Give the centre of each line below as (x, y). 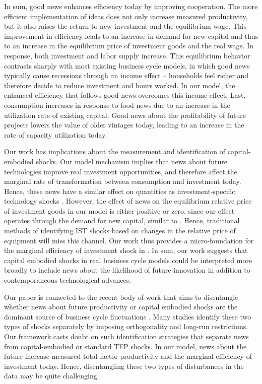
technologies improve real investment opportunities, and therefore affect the (121, 171)
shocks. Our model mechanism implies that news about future (132, 161)
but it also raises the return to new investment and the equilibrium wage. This (125, 26)
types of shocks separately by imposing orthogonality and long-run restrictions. (126, 326)
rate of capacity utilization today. (56, 134)
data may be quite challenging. (52, 376)
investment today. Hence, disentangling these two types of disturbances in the (124, 366)
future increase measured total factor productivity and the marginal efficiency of (128, 356)
